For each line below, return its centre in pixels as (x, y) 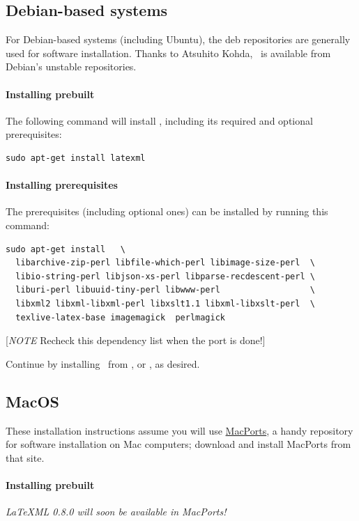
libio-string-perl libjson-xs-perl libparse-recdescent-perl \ (165, 276)
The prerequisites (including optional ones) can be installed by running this (167, 211)
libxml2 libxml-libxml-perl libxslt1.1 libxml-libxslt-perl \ (165, 303)
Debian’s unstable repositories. (71, 67)
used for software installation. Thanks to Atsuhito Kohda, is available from (168, 53)
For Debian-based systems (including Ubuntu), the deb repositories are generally (178, 39)
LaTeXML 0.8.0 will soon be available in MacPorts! (116, 512)
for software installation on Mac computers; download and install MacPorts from (178, 444)
